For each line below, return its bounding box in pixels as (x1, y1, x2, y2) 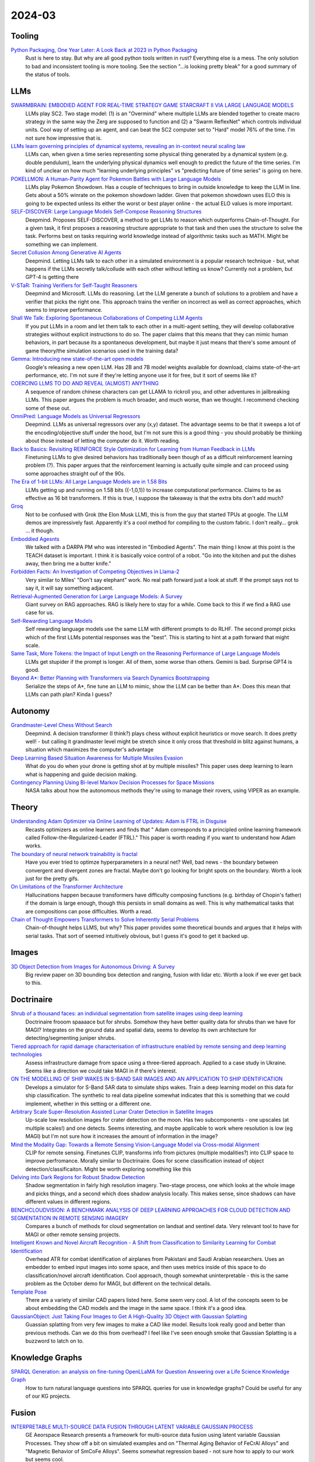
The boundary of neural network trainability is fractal (10, 850, 138, 857)
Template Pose (10, 1288, 47, 1295)
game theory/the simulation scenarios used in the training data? (25, 347, 178, 354)
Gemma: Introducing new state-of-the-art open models (10, 356, 144, 363)
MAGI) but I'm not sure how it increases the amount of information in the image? (25, 1133, 218, 1140)
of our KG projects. (25, 1392, 71, 1399)
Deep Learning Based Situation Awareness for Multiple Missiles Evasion (10, 754, 183, 761)
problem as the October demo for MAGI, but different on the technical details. (25, 1280, 212, 1287)
